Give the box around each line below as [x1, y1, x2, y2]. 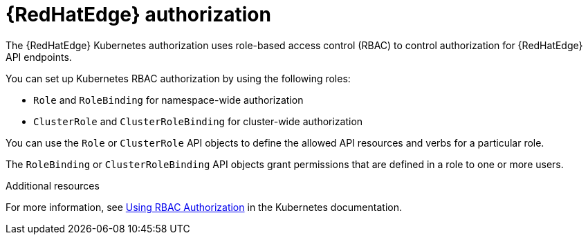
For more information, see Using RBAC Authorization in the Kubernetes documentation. [6, 201, 402, 213]
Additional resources [6, 179, 100, 192]
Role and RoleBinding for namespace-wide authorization [33, 93, 304, 106]
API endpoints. [6, 50, 72, 63]
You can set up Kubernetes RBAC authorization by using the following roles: [6, 72, 351, 84]
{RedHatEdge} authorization [6, 3, 271, 26]
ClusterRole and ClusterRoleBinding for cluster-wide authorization [33, 115, 363, 127]
